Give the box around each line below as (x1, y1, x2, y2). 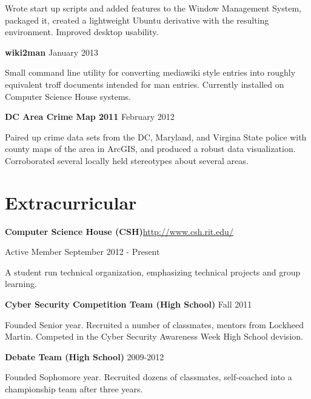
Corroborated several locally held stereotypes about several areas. (5, 154, 249, 167)
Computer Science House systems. (5, 90, 131, 102)
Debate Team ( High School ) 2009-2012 (5, 350, 164, 363)
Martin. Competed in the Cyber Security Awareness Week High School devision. (5, 330, 303, 343)
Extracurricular (5, 190, 137, 214)
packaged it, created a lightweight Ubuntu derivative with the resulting (5, 13, 269, 26)
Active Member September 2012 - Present (5, 245, 160, 258)
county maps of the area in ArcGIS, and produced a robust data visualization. (5, 142, 296, 155)
